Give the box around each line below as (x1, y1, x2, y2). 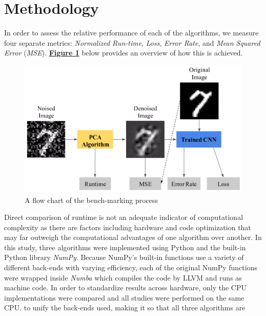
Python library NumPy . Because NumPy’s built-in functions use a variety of (4, 252, 244, 263)
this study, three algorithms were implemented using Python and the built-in (4, 241, 246, 252)
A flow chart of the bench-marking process (25, 194, 158, 205)
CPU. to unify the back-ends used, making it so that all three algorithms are (4, 302, 245, 313)
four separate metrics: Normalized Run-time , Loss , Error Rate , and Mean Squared (4, 37, 260, 48)
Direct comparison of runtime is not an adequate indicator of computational (4, 212, 243, 222)
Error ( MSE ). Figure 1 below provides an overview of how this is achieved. (4, 47, 243, 58)
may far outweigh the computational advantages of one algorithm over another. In (4, 232, 262, 243)
